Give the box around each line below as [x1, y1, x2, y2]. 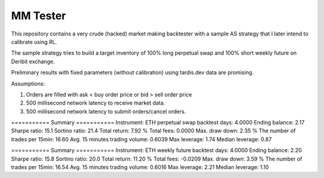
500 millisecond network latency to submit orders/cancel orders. [26, 108, 186, 115]
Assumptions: [11, 80, 45, 87]
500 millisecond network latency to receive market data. [26, 99, 165, 106]
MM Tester [11, 9, 66, 22]
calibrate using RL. [11, 38, 57, 45]
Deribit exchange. [11, 58, 55, 65]
